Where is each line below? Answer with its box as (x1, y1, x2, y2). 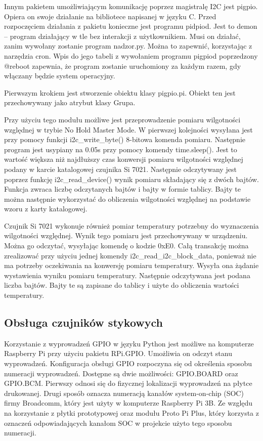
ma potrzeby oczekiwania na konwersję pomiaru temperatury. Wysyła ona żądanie (4, 260, 259, 271)
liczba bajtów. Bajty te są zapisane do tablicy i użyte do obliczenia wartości (4, 280, 239, 290)
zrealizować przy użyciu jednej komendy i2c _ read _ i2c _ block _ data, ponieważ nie (4, 250, 256, 260)
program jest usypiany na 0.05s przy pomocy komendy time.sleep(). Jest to (4, 144, 237, 154)
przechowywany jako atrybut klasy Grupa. (4, 97, 136, 108)
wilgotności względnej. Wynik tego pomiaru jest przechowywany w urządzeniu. (4, 230, 248, 241)
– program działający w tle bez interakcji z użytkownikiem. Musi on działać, (4, 30, 241, 41)
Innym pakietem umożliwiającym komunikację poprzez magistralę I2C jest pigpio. (4, 1, 258, 11)
